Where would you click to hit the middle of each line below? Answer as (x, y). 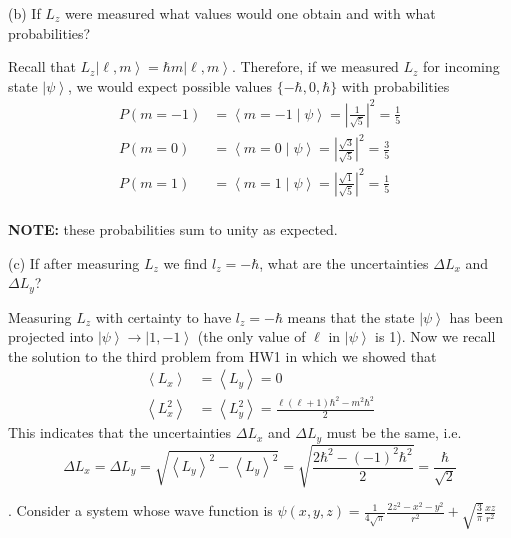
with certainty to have (163, 316)
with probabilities (395, 85)
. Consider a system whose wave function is (140, 510)
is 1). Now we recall (435, 336)
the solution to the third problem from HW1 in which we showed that (222, 355)
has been (476, 316)
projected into (51, 336)
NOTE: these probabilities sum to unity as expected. (173, 229)
